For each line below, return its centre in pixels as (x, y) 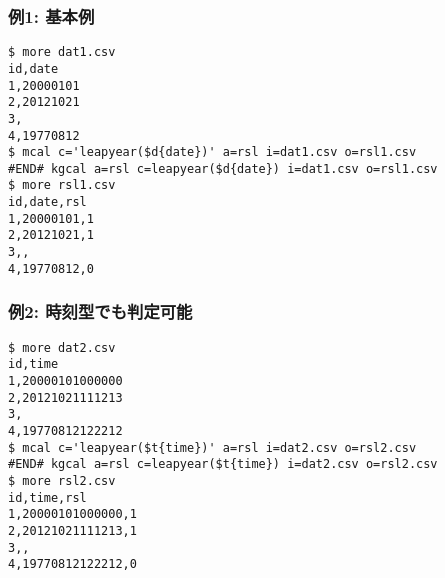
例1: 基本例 (51, 15)
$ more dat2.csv (62, 347)
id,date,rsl (47, 202)
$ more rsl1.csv (62, 185)
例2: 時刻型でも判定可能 (100, 311)
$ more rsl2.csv (62, 480)
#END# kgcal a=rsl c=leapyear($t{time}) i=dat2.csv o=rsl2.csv (223, 464)
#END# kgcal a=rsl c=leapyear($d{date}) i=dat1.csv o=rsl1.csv (223, 168)
